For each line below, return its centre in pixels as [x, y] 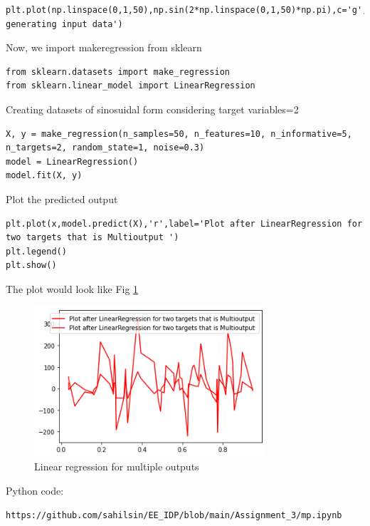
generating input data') [64, 24]
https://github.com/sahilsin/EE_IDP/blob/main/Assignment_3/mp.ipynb [174, 515]
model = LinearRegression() [72, 161]
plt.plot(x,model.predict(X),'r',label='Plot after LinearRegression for [184, 223]
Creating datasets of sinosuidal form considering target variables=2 [152, 109]
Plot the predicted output [62, 198]
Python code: [35, 491]
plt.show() [31, 265]
